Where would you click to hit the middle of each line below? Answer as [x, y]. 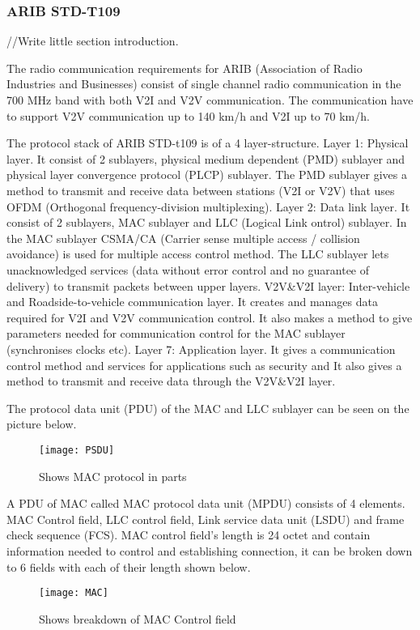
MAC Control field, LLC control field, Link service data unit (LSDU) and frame [206, 519]
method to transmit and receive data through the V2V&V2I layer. [171, 381]
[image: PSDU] [77, 450]
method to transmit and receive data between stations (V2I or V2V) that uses [201, 190]
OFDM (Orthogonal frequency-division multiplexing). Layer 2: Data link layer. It [208, 206]
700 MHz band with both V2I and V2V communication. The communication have [210, 100]
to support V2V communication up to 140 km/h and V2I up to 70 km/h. [188, 115]
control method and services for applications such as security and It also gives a [204, 365]
